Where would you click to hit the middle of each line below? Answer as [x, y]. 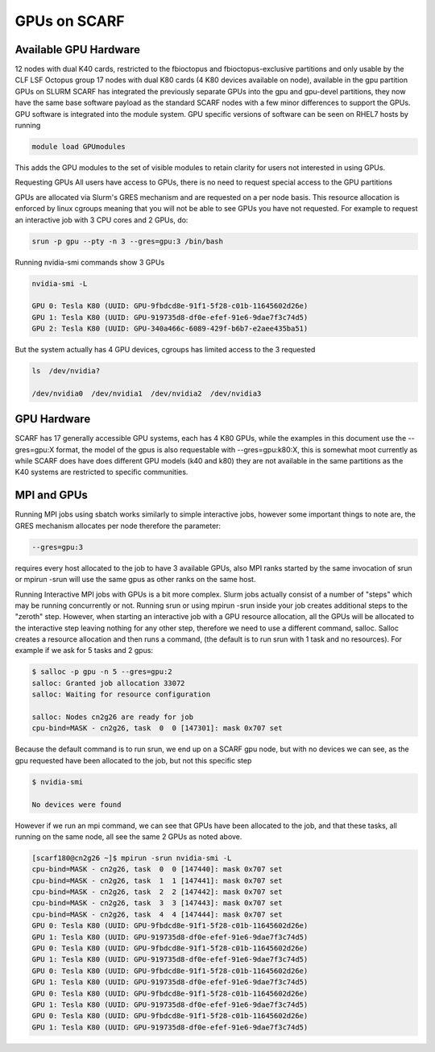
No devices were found [77, 805]
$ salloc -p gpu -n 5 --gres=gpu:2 [102, 672]
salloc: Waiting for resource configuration [121, 694]
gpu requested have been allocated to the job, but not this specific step [133, 760]
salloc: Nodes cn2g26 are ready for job [112, 717]
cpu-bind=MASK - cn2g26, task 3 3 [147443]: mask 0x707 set [157, 903]
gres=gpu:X [35, 449]
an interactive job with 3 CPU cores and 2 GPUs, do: [101, 220]
